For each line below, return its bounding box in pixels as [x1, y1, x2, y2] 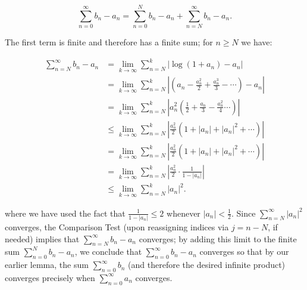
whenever [167, 206, 201, 219]
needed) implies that [5, 232, 80, 245]
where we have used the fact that [5, 206, 126, 219]
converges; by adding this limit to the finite [139, 232, 297, 245]
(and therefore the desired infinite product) [128, 258, 286, 271]
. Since [231, 206, 256, 219]
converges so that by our [199, 245, 289, 258]
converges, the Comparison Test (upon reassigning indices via [5, 220, 229, 233]
